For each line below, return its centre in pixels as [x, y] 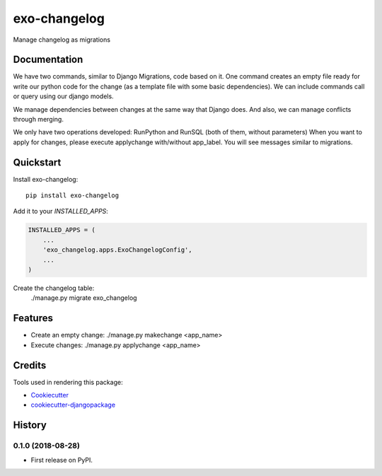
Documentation [48, 60]
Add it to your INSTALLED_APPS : [61, 211]
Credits [30, 365]
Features [33, 318]
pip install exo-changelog [73, 196]
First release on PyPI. [62, 460]
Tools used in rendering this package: [68, 382]
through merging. [38, 120]
